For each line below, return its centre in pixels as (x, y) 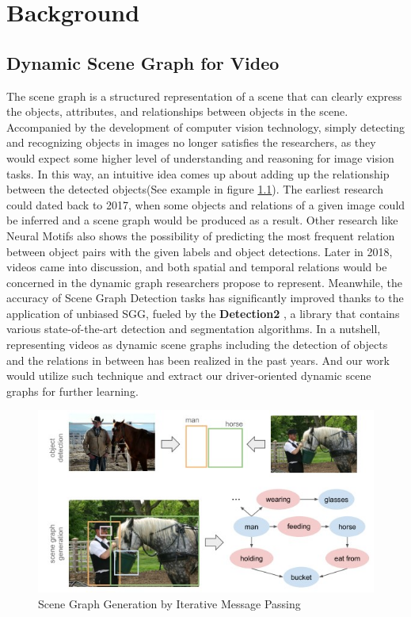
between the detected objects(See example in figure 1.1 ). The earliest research (195, 189)
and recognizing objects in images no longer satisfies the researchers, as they (191, 142)
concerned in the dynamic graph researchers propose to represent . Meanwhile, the (204, 282)
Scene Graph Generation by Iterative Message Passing (169, 603)
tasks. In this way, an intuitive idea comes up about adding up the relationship (198, 173)
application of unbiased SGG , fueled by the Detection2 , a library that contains (203, 313)
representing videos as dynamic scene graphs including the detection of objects (197, 345)
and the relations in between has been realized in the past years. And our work (198, 360)
